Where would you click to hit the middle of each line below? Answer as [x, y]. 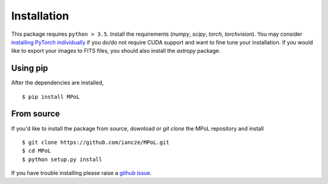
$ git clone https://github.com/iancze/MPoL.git [96, 142]
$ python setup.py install [62, 159]
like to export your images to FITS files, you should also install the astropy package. [116, 51]
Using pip [30, 68]
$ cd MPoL [36, 151]
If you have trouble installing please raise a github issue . [81, 173]
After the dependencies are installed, [57, 83]
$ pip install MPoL [51, 97]
